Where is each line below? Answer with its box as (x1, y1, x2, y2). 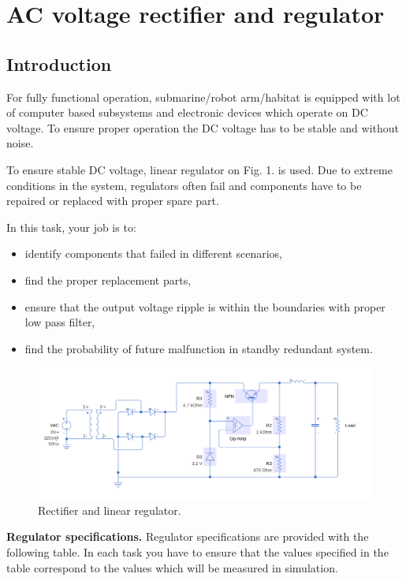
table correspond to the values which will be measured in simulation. (6, 559, 338, 575)
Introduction (6, 51, 112, 76)
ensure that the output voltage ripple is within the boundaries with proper (24, 298, 386, 315)
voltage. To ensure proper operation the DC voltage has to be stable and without (6, 119, 399, 136)
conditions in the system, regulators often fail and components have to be (6, 177, 362, 193)
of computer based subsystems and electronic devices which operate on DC (6, 104, 368, 121)
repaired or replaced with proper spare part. (6, 192, 219, 209)
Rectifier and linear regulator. (38, 501, 181, 518)
